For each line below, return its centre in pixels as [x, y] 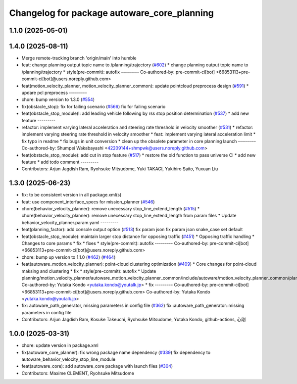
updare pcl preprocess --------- [54, 93]
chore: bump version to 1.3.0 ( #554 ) [58, 99]
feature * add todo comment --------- [60, 162]
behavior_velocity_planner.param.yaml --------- [70, 222]
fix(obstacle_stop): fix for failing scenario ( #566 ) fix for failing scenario [94, 106]
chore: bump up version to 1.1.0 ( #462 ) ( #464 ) [69, 257]
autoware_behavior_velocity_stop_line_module [69, 359]
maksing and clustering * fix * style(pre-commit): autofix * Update [89, 271]
